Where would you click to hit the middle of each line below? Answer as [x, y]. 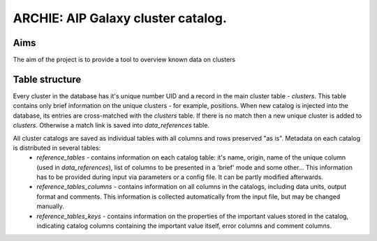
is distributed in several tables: [57, 148]
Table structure [47, 79]
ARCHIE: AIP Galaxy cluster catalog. [120, 18]
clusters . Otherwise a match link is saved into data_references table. [111, 125]
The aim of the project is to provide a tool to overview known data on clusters [124, 60]
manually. [50, 206]
